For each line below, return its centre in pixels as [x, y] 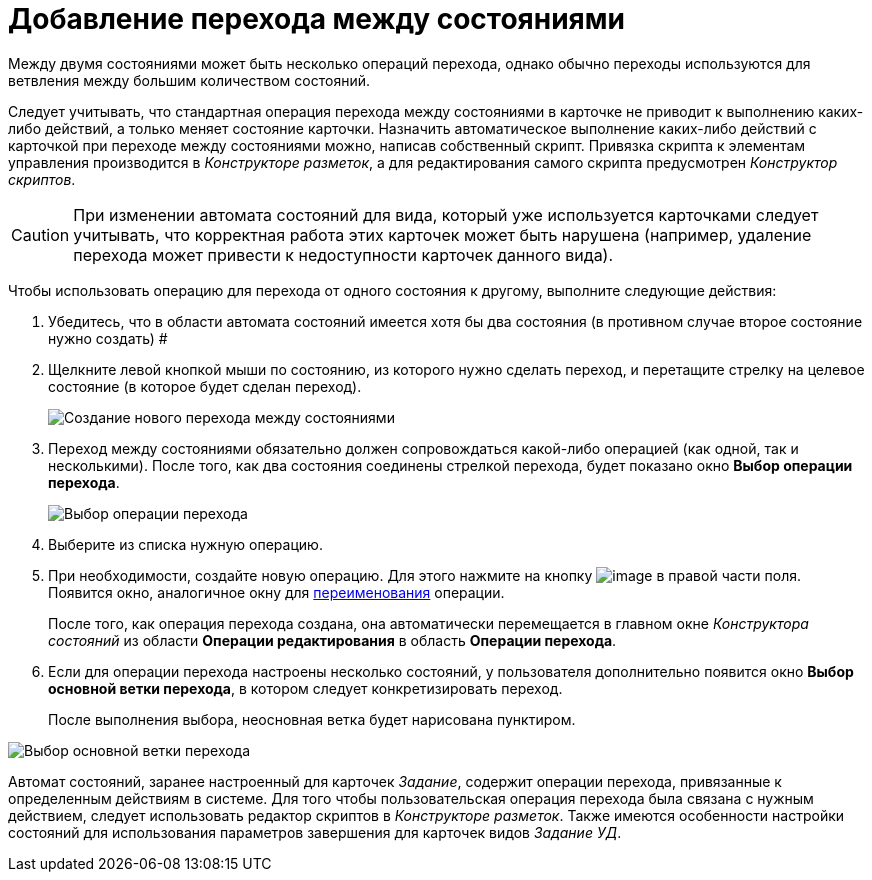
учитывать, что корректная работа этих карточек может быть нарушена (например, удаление [442, 234]
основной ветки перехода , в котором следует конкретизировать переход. [305, 688]
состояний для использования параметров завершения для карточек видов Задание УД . [315, 832]
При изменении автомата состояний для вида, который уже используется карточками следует [446, 214]
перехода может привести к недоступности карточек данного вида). [343, 254]
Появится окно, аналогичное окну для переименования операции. [276, 592]
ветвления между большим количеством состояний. [189, 80]
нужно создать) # [108, 338]
